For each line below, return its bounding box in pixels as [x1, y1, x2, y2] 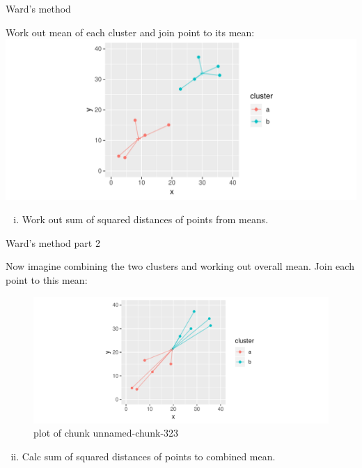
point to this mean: [6, 272, 88, 287]
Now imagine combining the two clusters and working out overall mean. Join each [6, 259, 354, 273]
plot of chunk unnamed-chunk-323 [33, 425, 179, 440]
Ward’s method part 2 [6, 235, 100, 250]
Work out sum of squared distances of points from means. [22, 212, 269, 227]
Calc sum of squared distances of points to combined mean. [22, 449, 276, 464]
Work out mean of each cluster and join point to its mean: [6, 24, 255, 39]
